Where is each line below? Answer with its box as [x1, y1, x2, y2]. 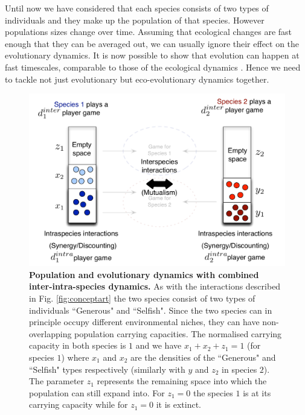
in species [222, 363, 257, 375]
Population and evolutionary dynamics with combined [29, 268, 259, 280]
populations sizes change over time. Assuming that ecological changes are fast [5, 25, 292, 38]
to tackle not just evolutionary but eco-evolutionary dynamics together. [5, 72, 269, 85]
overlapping [29, 327, 72, 340]
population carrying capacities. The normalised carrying [74, 327, 282, 340]
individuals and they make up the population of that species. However [5, 13, 265, 26]
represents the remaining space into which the [97, 375, 267, 387]
